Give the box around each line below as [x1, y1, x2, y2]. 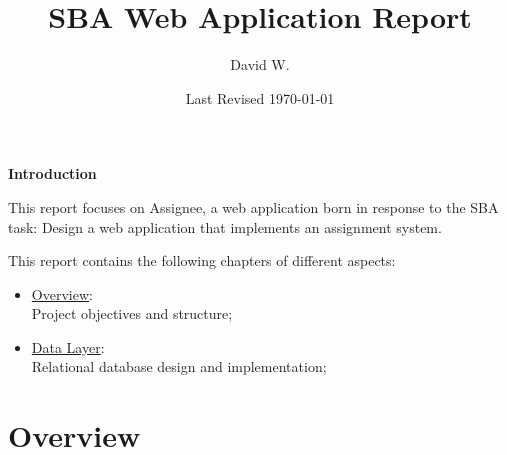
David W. [230, 54, 290, 75]
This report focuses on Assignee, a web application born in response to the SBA [8, 196, 499, 217]
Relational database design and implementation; [31, 356, 327, 377]
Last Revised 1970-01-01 [185, 87, 335, 108]
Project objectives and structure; [31, 303, 233, 324]
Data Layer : [31, 336, 105, 357]
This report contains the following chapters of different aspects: [8, 250, 396, 271]
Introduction [8, 163, 97, 184]
